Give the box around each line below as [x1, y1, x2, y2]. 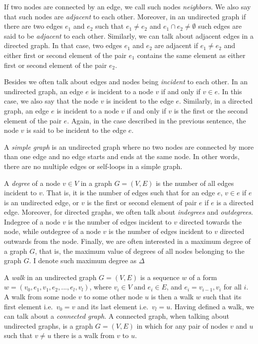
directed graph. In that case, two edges [4, 40, 122, 51]
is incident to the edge [106, 96, 174, 106]
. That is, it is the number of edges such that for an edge [42, 187, 215, 198]
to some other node [84, 291, 143, 302]
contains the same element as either [137, 50, 246, 60]
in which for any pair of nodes [136, 320, 228, 331]
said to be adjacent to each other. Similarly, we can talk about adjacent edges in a [4, 30, 254, 41]
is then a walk [151, 291, 194, 302]
